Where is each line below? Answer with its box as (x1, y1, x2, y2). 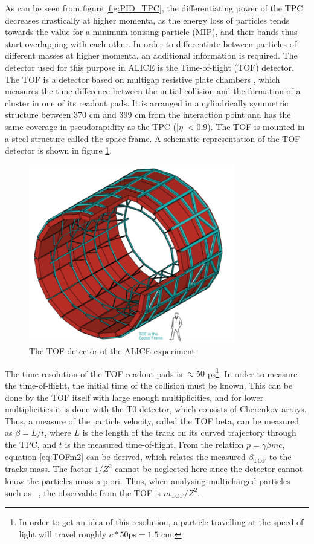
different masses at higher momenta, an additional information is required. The (5, 49, 298, 62)
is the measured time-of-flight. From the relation (65, 438, 244, 450)
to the (269, 450, 292, 462)
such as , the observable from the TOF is (5, 486, 161, 499)
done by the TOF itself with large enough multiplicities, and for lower (5, 390, 264, 403)
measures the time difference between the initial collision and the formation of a (5, 85, 301, 97)
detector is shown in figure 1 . (5, 144, 112, 157)
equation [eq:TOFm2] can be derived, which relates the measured (5, 450, 246, 462)
